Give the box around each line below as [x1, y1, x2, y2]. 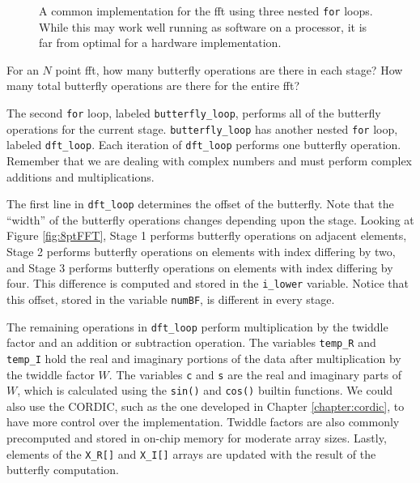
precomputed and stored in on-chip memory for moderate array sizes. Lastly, [6, 430, 387, 446]
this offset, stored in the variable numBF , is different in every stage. [6, 290, 335, 307]
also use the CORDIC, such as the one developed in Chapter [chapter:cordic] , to [6, 397, 405, 414]
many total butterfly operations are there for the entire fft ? [6, 77, 299, 94]
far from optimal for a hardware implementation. [39, 34, 282, 51]
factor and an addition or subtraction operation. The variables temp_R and [6, 334, 376, 351]
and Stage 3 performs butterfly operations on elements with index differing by [6, 259, 393, 276]
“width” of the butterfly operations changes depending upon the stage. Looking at [6, 211, 414, 228]
